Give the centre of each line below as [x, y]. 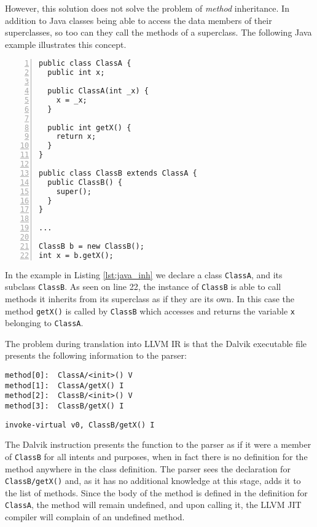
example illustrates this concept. [66, 44]
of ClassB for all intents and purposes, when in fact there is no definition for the [156, 456]
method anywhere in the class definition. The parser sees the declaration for [148, 468]
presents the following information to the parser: [96, 355]
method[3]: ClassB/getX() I [65, 406]
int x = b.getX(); [76, 255]
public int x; [76, 73]
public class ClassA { [85, 64]
